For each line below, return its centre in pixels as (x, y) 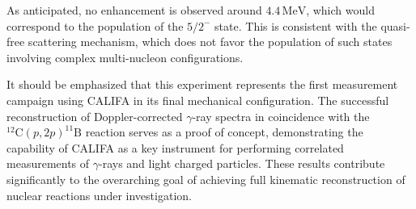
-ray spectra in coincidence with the (281, 116)
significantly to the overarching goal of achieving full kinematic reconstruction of (206, 179)
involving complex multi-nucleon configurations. (125, 57)
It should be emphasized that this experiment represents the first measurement (202, 84)
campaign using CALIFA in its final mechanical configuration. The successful (198, 100)
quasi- (395, 25)
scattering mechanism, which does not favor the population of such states (210, 42)
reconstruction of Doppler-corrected (95, 116)
